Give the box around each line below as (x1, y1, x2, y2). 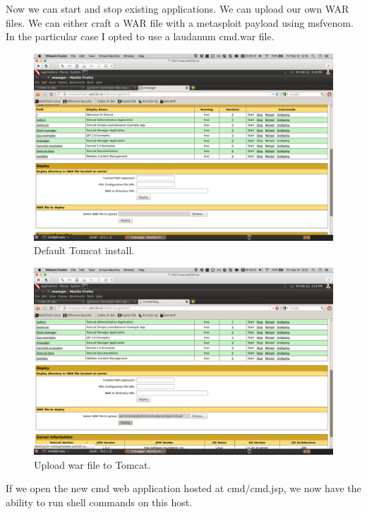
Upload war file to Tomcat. (34, 457, 151, 472)
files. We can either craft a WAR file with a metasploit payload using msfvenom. (6, 15, 354, 30)
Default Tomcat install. (34, 243, 135, 258)
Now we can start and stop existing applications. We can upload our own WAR (6, 1, 349, 16)
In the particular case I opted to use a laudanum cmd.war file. (6, 29, 275, 44)
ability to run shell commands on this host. (6, 494, 193, 509)
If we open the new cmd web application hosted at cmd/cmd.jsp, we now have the (6, 481, 361, 496)
